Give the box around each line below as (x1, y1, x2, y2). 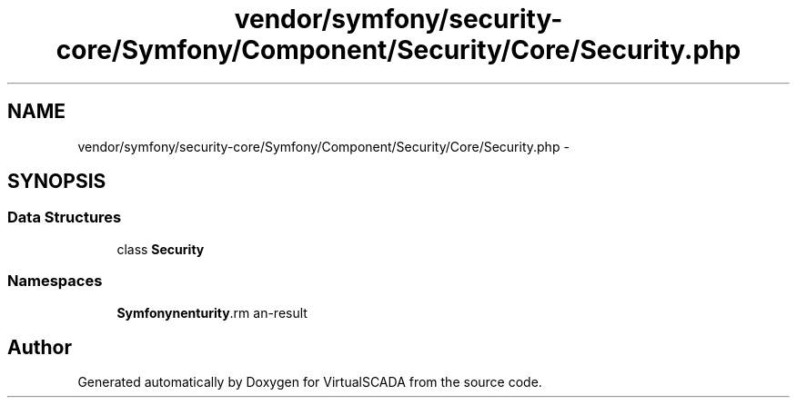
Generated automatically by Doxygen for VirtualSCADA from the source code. (77, 374, 542, 390)
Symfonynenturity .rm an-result (116, 304, 308, 321)
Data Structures (7, 208, 122, 227)
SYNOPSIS (7, 170, 106, 193)
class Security (116, 241, 205, 257)
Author (7, 335, 72, 359)
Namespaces (7, 272, 103, 291)
